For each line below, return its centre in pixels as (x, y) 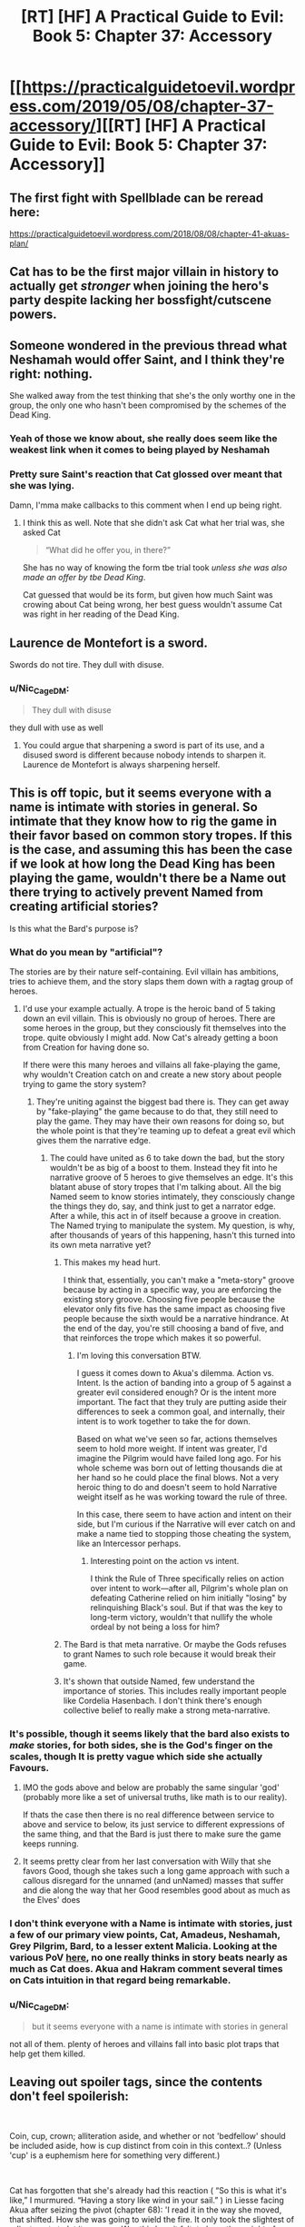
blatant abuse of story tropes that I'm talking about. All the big (165, 1186)
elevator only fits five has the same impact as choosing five (174, 1309)
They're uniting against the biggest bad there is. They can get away (162, 1102)
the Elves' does (51, 1900)
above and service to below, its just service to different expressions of (153, 1825)
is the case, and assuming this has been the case (151, 850)
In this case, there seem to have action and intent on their (184, 1514)
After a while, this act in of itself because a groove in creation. (165, 1215)
